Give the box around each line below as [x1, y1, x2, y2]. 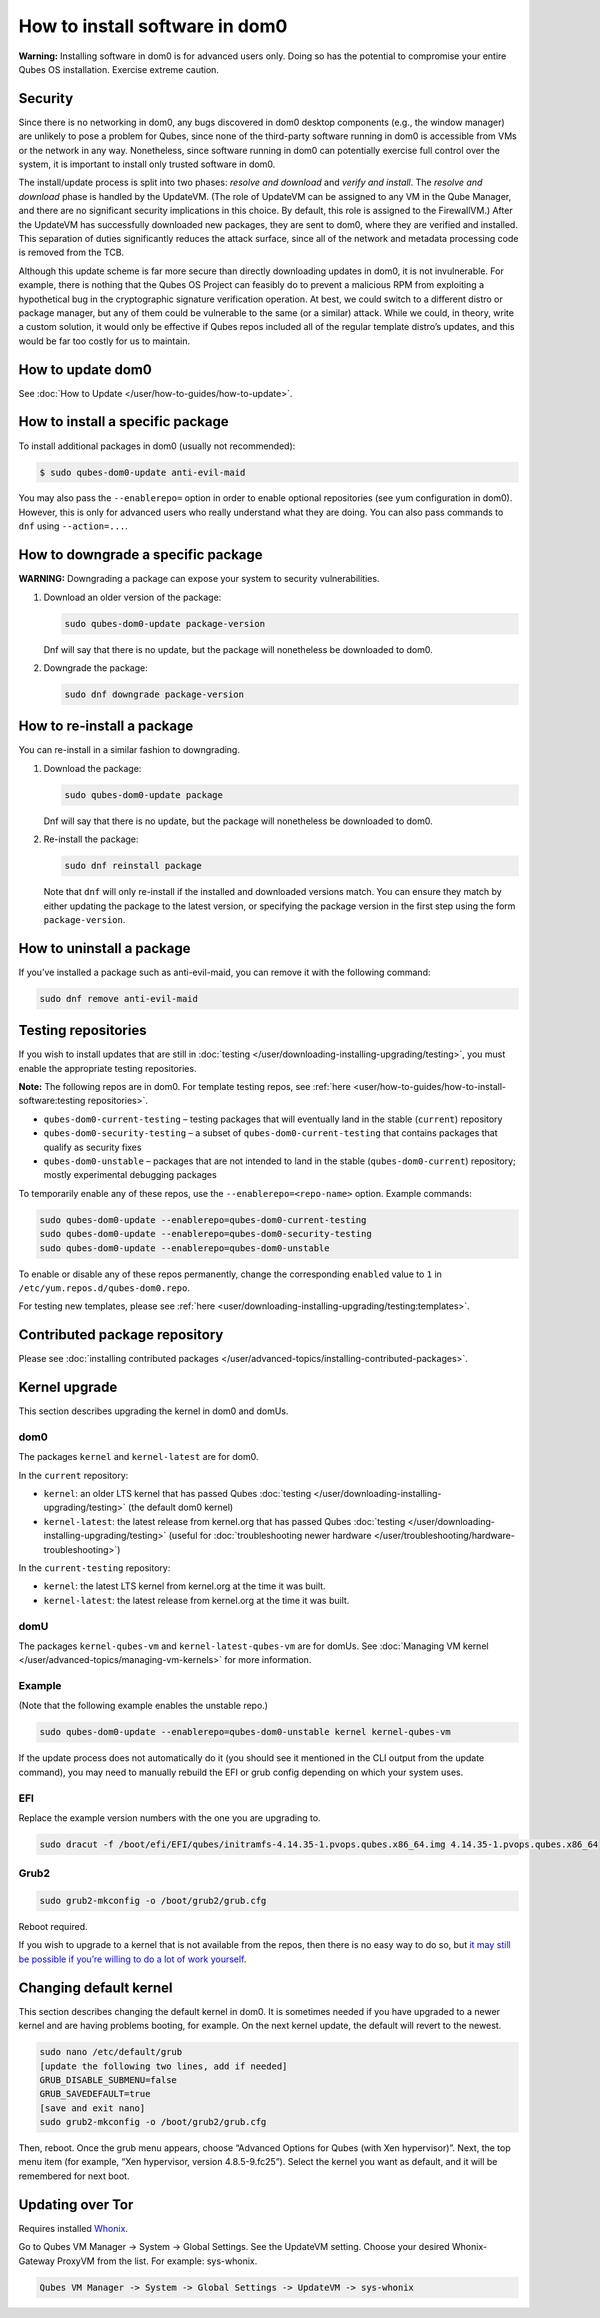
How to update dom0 [18, 361, 152, 378]
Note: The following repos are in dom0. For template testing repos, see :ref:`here [18, 1081, 352, 1093]
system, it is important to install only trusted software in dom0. [18, 158, 276, 170]
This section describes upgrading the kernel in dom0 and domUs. [18, 1405, 289, 1417]
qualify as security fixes [43, 1141, 142, 1153]
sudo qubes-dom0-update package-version [64, 618, 265, 629]
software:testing [18, 1095, 86, 1107]
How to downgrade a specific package [18, 546, 264, 564]
